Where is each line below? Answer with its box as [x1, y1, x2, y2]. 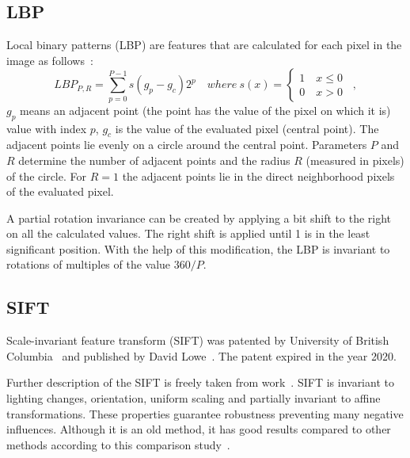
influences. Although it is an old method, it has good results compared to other [6, 421, 391, 437]
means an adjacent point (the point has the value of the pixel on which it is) [20, 101, 391, 118]
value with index [6, 120, 87, 136]
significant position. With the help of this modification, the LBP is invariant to [6, 240, 390, 257]
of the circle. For [6, 167, 86, 184]
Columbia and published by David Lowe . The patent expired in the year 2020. [6, 347, 397, 364]
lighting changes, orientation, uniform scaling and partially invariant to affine [6, 390, 381, 406]
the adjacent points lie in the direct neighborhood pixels [122, 167, 395, 184]
